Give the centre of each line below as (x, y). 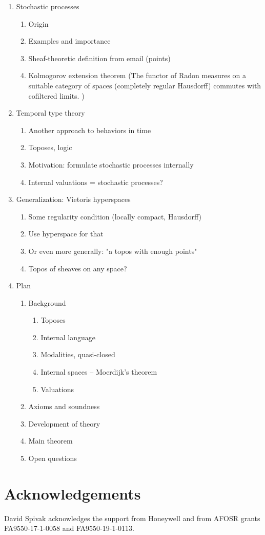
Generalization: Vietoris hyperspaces (73, 199)
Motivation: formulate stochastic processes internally (111, 164)
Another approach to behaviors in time (90, 130)
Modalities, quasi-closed (78, 354)
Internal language (68, 337)
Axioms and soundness (64, 406)
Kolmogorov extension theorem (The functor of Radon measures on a (137, 75)
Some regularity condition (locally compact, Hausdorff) (115, 216)
